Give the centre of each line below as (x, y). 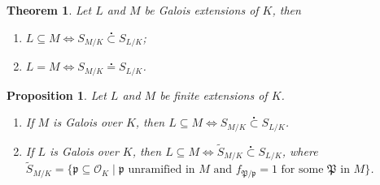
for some (302, 170)
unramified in (162, 170)
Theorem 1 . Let (49, 10)
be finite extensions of (214, 95)
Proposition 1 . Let (57, 95)
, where (300, 151)
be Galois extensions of (201, 10)
